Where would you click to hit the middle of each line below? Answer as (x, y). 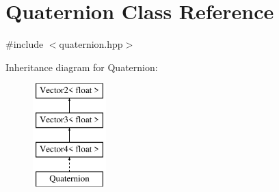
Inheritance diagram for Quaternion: (82, 67)
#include (25, 44)
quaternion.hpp (91, 44)
